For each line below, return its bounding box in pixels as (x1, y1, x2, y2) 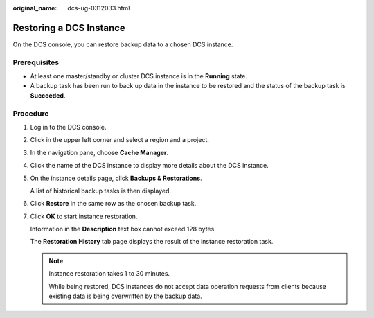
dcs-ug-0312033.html (67, 4, 130, 12)
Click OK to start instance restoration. (30, 212, 138, 220)
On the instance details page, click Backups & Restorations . (30, 174, 202, 182)
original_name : (12, 4, 57, 12)
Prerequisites (12, 58, 59, 67)
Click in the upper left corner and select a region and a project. (30, 136, 209, 144)
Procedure (12, 108, 49, 118)
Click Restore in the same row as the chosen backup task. (30, 200, 197, 208)
